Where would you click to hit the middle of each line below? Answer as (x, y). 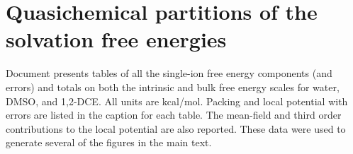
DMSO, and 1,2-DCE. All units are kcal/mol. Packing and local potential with (177, 101)
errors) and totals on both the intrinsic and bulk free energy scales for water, (173, 87)
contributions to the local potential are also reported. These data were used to (176, 128)
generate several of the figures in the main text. (109, 142)
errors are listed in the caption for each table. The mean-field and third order (174, 115)
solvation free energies (116, 39)
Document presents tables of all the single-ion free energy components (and (169, 73)
